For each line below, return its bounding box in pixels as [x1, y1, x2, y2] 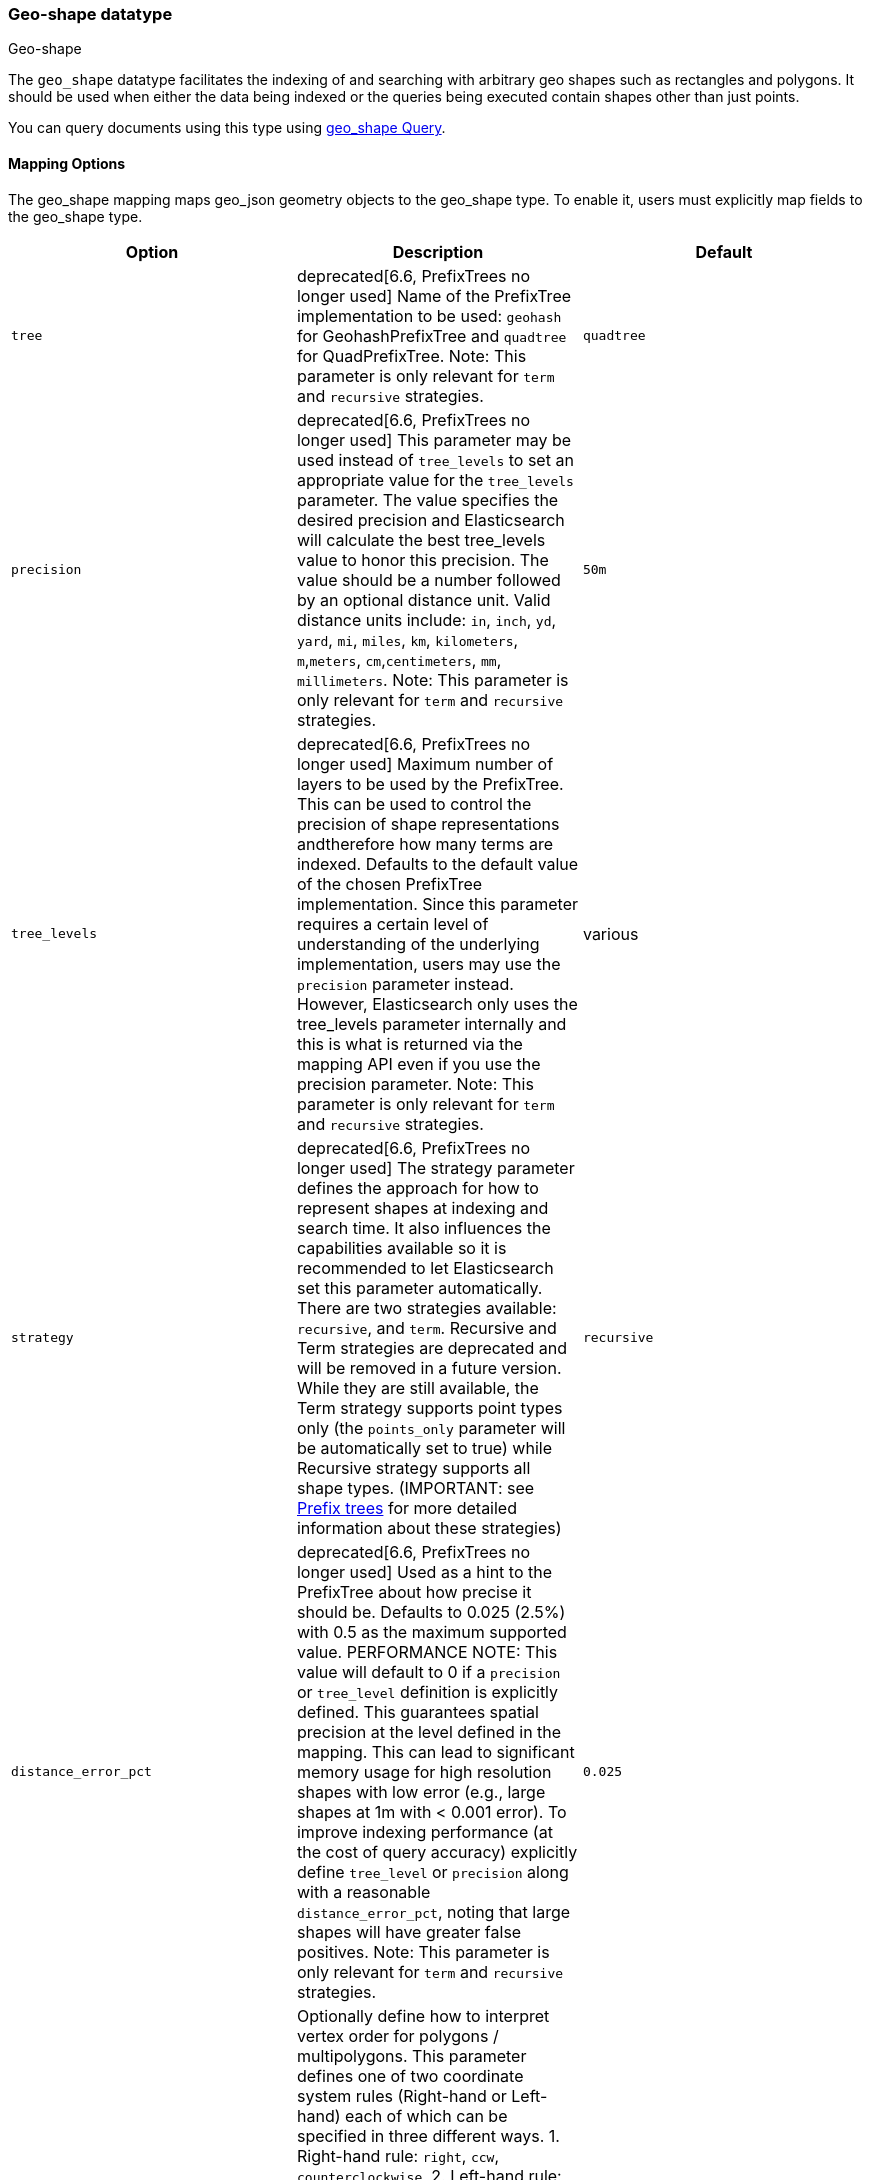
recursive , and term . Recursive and [296, 1317, 557, 1338]
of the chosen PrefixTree [296, 873, 483, 894]
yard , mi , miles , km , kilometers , [296, 629, 519, 650]
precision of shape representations [296, 813, 560, 834]
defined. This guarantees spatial [296, 1701, 539, 1722]
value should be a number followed [296, 569, 561, 590]
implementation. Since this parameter [296, 893, 579, 914]
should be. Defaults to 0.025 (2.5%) [296, 1601, 566, 1622]
